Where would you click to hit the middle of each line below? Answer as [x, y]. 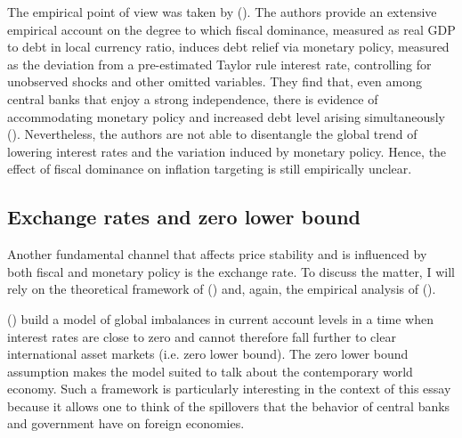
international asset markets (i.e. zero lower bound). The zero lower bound [208, 354]
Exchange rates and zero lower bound [184, 217]
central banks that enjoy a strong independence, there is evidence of [193, 98]
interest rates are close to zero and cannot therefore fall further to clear [202, 336]
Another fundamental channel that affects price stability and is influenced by [217, 254]
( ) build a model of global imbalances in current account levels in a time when [220, 318]
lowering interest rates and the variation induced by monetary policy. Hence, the [227, 151]
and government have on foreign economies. [126, 423]
